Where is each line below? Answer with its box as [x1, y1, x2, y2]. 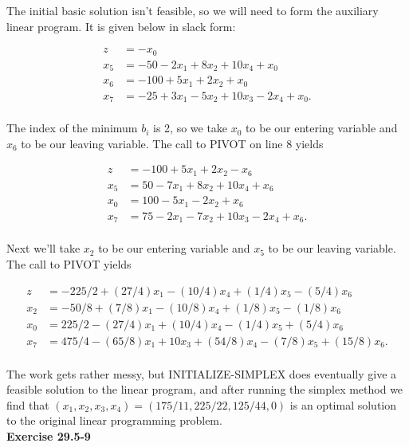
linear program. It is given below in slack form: [6, 18, 236, 34]
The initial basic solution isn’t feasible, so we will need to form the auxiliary [6, 2, 379, 18]
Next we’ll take [6, 240, 81, 257]
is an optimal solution [289, 396, 397, 413]
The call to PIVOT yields [6, 255, 132, 272]
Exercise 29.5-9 [6, 428, 91, 445]
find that [6, 396, 49, 413]
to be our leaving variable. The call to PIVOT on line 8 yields [21, 135, 324, 151]
